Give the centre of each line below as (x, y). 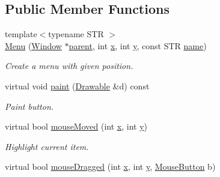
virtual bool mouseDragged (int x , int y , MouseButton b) (110, 166)
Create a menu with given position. (69, 66)
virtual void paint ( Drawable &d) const (77, 85)
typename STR (76, 34)
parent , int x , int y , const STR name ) (138, 45)
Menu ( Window (33, 45)
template (21, 34)
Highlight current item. (47, 146)
